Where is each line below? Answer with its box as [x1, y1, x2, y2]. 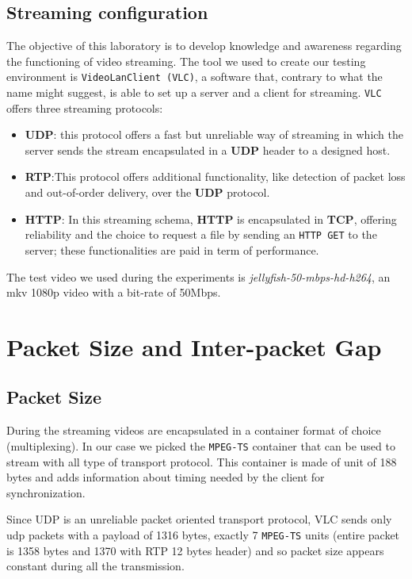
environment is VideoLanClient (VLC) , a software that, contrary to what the [6, 68, 383, 85]
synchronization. [6, 484, 86, 500]
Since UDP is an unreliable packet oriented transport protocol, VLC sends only [6, 511, 392, 527]
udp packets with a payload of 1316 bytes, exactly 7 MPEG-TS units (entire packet [6, 526, 400, 543]
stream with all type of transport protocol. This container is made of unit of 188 [6, 453, 397, 470]
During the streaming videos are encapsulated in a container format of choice [6, 422, 381, 439]
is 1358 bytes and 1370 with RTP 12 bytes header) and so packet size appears [6, 542, 384, 558]
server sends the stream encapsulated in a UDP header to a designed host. [25, 141, 391, 158]
